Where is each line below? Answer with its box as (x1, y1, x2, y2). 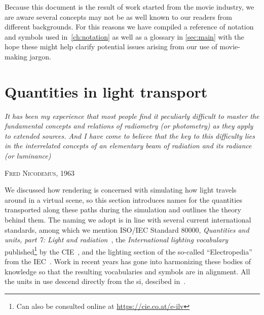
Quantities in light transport (5, 81, 208, 102)
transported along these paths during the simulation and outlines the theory (5, 204, 241, 215)
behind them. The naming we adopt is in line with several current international (5, 214, 251, 225)
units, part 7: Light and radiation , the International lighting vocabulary (5, 234, 229, 245)
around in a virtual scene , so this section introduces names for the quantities (5, 194, 242, 205)
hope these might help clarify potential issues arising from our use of (5, 41, 217, 52)
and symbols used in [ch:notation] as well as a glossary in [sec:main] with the (5, 31, 244, 42)
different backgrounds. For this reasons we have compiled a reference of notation (5, 21, 254, 32)
